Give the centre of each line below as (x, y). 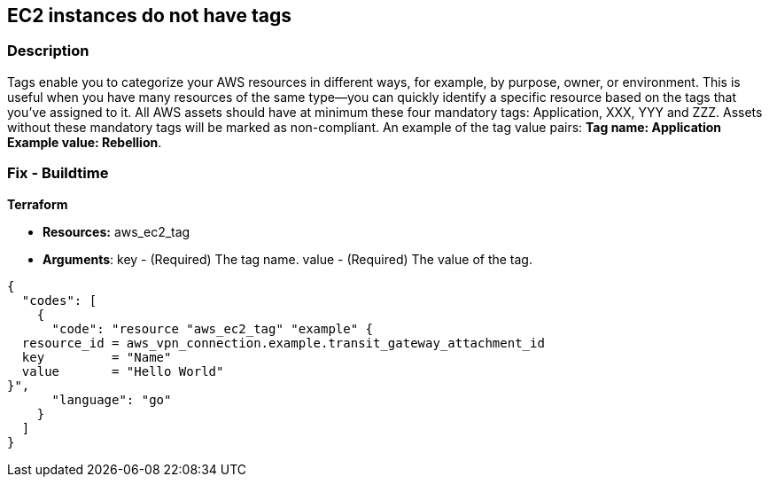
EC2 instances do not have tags (149, 16)
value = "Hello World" (123, 371)
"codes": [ (59, 300)
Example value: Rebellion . (85, 142)
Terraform (38, 204)
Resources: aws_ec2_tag (117, 231)
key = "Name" (97, 357)
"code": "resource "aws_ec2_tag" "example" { (213, 328)
